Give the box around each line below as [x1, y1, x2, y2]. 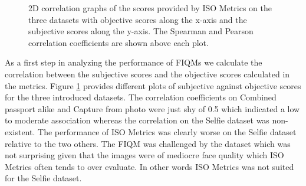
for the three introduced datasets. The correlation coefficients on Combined [5, 91, 277, 103]
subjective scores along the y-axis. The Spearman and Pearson [28, 25, 254, 37]
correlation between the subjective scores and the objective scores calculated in [5, 67, 290, 80]
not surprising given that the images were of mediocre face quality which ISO [5, 149, 284, 161]
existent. [5, 125, 35, 138]
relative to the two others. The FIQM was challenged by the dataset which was [5, 137, 291, 149]
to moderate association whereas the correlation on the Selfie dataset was [5, 114, 269, 126]
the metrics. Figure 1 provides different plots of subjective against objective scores [5, 79, 301, 92]
